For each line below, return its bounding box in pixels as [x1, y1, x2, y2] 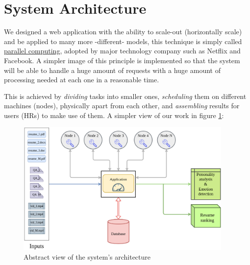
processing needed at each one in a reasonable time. [4, 74, 159, 85]
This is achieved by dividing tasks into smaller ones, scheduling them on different [4, 91, 247, 101]
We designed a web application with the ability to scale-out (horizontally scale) [4, 26, 242, 37]
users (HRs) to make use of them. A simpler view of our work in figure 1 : [4, 110, 224, 120]
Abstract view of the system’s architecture [24, 251, 150, 262]
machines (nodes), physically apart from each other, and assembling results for [4, 100, 240, 111]
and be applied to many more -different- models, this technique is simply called [4, 36, 242, 46]
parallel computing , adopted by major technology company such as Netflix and [4, 46, 241, 56]
